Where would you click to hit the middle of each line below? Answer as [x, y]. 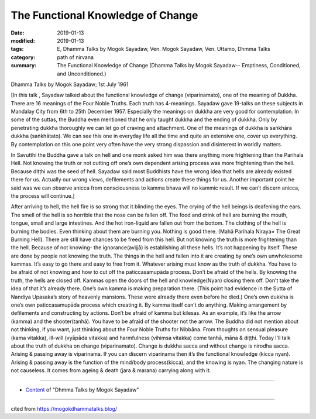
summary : [24, 66]
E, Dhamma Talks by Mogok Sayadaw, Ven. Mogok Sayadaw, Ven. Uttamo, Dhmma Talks [164, 49]
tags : [17, 49]
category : [23, 57]
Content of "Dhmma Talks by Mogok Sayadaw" [82, 390]
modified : [23, 40]
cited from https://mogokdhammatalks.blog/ [64, 408]
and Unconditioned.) [82, 74]
